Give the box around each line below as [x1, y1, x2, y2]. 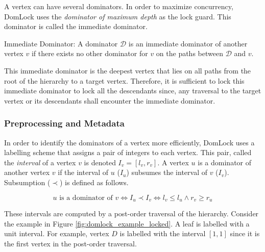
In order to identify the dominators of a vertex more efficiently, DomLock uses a [4, 137, 255, 147]
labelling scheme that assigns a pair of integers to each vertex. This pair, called [4, 147, 252, 158]
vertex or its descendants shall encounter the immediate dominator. [4, 95, 215, 106]
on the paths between [156, 48, 223, 59]
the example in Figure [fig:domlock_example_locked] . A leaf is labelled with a [4, 218, 250, 229]
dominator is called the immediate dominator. [4, 21, 148, 32]
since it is [230, 228, 260, 239]
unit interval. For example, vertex [4, 228, 109, 239]
